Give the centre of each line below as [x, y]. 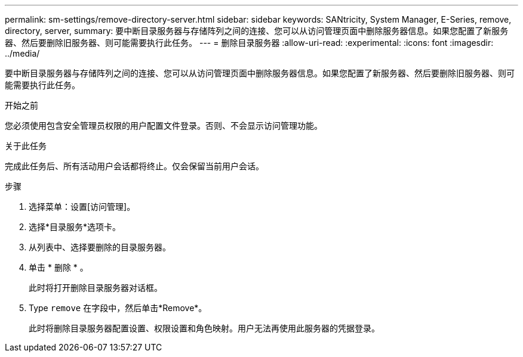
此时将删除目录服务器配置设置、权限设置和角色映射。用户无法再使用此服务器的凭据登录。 [204, 328]
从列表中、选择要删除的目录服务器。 [100, 247]
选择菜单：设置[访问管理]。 [82, 207]
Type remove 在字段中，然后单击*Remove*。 [118, 308]
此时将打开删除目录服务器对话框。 [96, 288]
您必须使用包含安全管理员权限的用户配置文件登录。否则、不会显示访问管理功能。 [164, 125]
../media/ [22, 53]
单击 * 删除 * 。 [59, 267]
